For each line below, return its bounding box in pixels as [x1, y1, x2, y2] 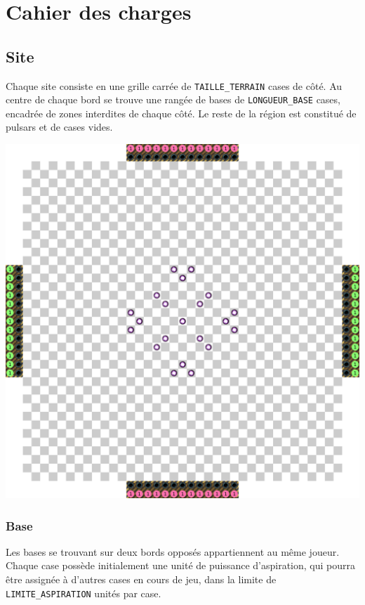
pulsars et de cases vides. [6, 119, 113, 134]
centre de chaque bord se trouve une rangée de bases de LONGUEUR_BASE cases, [6, 92, 340, 107]
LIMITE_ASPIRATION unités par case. [6, 585, 161, 600]
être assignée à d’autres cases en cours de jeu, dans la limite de [6, 572, 277, 587]
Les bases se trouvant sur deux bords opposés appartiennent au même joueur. [6, 544, 340, 559]
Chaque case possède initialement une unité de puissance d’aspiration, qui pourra [6, 558, 355, 573]
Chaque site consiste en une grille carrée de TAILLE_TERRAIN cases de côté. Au [6, 78, 343, 93]
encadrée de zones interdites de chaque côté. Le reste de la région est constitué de [6, 105, 357, 120]
